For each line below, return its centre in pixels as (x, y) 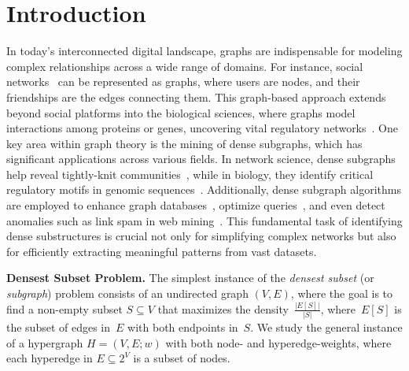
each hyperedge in (50, 358)
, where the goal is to (342, 293)
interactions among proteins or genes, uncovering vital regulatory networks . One (202, 128)
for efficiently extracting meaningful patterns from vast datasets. (162, 251)
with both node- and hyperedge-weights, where (278, 342)
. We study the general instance (326, 327)
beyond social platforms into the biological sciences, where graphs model (181, 112)
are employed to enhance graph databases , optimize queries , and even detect (196, 205)
